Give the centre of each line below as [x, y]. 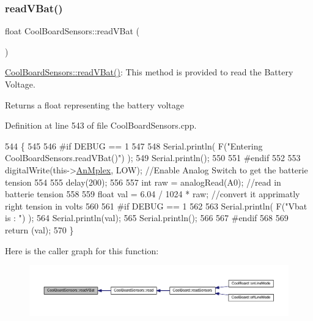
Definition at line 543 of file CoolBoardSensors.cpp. [101, 125]
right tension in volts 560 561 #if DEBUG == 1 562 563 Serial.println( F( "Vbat [156, 206]
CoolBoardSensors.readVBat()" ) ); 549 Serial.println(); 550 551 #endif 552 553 [153, 158]
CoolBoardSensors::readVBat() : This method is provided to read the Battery [149, 72]
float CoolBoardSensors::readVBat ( [72, 31]
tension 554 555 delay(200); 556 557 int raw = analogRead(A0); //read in [143, 182]
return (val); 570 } [39, 229]
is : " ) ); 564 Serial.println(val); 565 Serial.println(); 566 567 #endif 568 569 [147, 218]
